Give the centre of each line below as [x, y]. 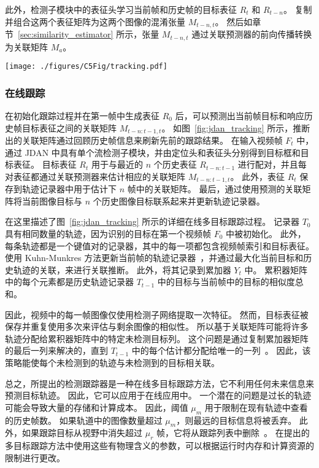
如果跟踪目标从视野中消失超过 [82, 433]
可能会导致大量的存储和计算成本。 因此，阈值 [97, 407]
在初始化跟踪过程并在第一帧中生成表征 [82, 115]
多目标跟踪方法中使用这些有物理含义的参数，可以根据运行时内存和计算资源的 [159, 446]
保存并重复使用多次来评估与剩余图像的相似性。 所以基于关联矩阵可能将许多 [157, 326]
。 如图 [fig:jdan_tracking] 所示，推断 [236, 127]
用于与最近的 [117, 164]
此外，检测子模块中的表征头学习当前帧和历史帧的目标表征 [121, 9]
